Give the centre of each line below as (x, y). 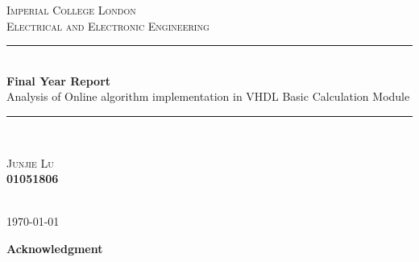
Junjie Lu (30, 162)
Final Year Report (59, 80)
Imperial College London (71, 10)
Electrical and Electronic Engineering (108, 25)
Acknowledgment (55, 248)
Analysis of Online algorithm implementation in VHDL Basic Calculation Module (208, 96)
